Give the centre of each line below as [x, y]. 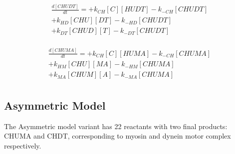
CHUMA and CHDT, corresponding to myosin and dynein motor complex [117, 136]
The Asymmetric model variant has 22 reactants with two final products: [116, 126]
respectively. [23, 145]
